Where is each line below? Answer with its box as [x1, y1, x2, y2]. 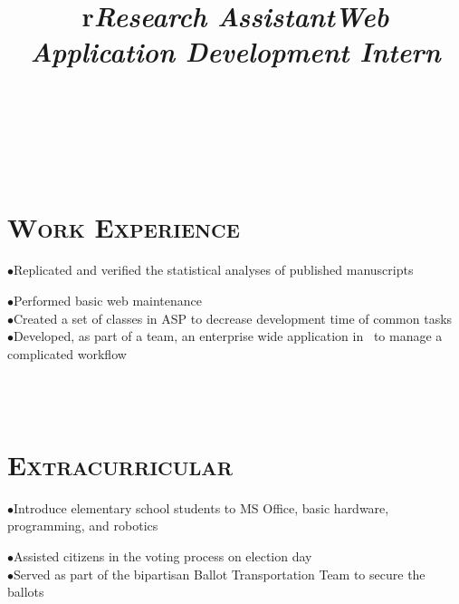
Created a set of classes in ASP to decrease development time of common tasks [14, 308, 453, 327]
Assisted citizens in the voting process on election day [14, 546, 312, 565]
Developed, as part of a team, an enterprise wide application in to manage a [14, 326, 443, 346]
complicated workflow [7, 344, 127, 363]
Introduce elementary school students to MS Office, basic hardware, [14, 498, 389, 517]
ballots [7, 582, 44, 601]
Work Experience [7, 208, 240, 245]
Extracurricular [7, 445, 233, 482]
